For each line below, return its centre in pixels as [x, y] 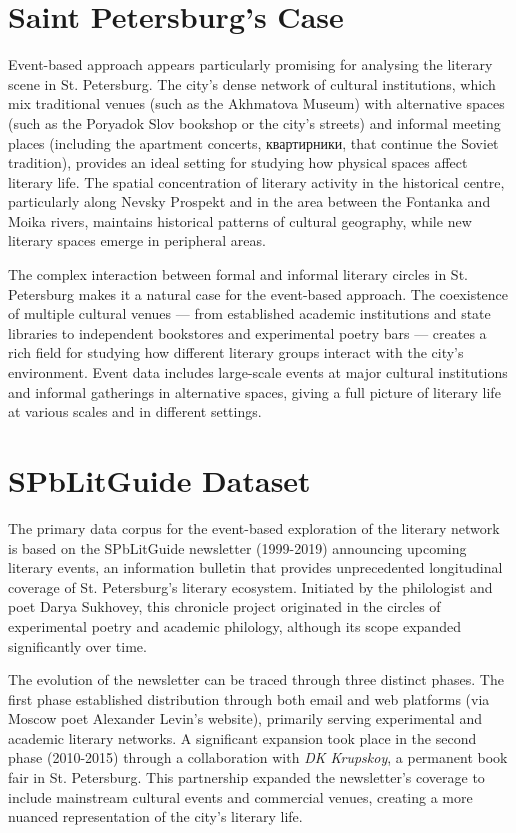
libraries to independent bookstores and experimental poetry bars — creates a [247, 332]
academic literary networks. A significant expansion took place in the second [242, 737]
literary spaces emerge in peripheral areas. [137, 240]
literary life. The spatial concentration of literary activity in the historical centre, [256, 181]
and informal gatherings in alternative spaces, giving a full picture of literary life [254, 391]
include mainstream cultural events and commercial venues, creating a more [240, 796]
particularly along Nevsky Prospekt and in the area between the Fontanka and [249, 201]
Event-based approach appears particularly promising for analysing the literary [250, 64]
